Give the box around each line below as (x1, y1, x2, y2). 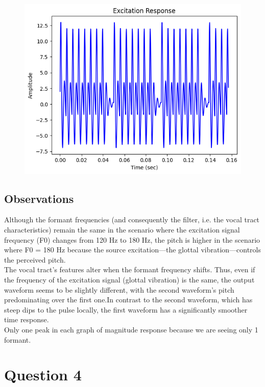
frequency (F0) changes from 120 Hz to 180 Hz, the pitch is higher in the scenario (4, 234, 260, 245)
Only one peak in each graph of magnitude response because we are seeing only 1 (4, 324, 258, 334)
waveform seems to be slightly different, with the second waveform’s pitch (4, 284, 234, 295)
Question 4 (4, 364, 82, 385)
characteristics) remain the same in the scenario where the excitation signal (4, 224, 240, 235)
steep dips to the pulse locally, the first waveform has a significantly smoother (4, 304, 248, 315)
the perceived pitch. (4, 254, 66, 265)
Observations (4, 190, 74, 206)
